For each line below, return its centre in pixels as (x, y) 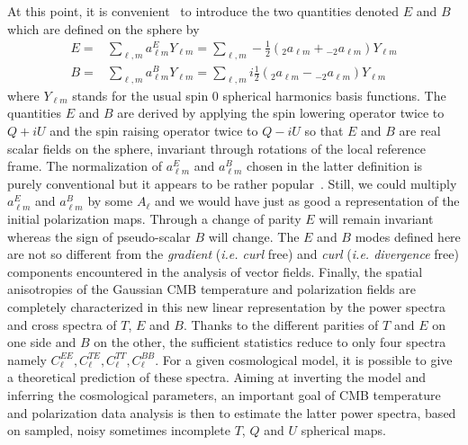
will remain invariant (376, 219)
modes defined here (408, 236)
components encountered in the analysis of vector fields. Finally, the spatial (215, 271)
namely (27, 359)
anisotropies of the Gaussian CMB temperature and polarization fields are (211, 289)
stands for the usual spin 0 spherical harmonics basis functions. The (259, 95)
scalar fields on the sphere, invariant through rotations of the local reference (216, 148)
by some (110, 201)
